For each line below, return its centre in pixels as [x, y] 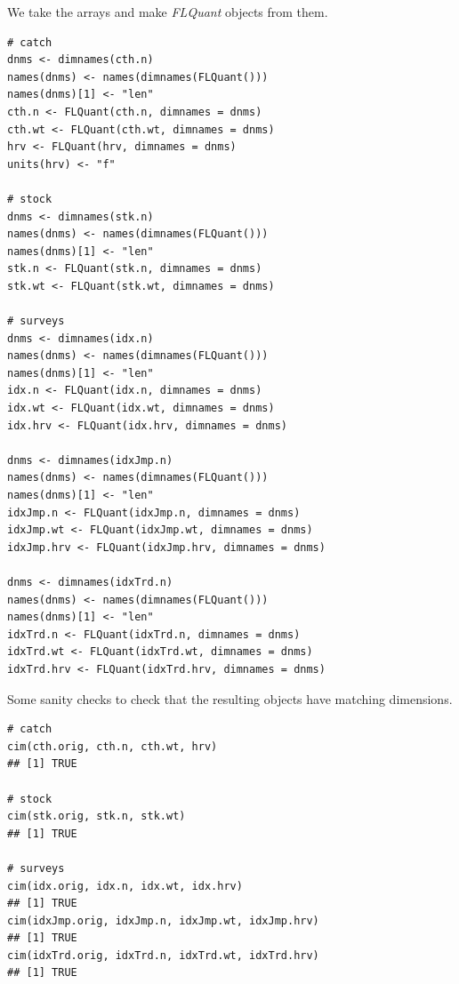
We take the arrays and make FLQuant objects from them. [168, 12]
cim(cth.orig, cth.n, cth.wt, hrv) [113, 746]
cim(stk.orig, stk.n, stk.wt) [97, 816]
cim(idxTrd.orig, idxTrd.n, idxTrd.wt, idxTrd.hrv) [163, 955]
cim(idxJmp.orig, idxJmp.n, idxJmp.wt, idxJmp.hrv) [163, 920]
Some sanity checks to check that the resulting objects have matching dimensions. [230, 698]
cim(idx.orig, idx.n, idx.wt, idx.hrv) [125, 886]
